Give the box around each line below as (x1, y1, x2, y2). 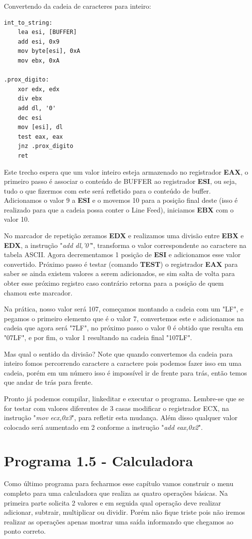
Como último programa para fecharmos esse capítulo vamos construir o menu (4, 478, 234, 489)
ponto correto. (4, 526, 46, 536)
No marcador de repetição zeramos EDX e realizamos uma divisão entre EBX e (4, 230, 244, 241)
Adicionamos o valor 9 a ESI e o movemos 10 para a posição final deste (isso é (4, 195, 238, 205)
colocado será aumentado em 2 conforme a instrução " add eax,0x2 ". (4, 422, 203, 432)
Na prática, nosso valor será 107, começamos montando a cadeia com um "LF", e (4, 304, 244, 314)
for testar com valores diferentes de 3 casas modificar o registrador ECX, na (4, 403, 229, 413)
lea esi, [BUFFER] (17, 29, 77, 36)
